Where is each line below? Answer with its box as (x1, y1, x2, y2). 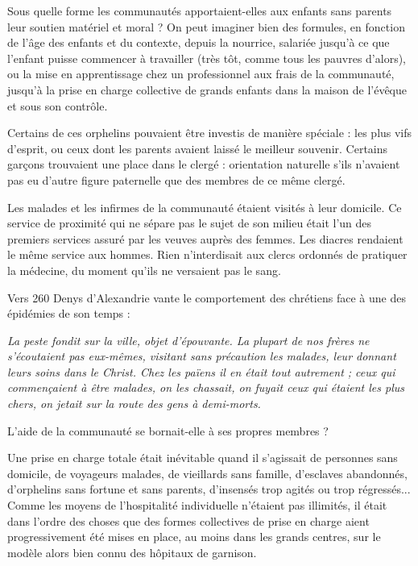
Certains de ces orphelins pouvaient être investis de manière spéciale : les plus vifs (7, 124, 412, 141)
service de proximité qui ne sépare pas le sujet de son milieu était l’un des (7, 214, 372, 231)
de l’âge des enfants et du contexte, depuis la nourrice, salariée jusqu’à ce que (7, 34, 390, 51)
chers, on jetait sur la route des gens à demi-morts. (7, 395, 261, 412)
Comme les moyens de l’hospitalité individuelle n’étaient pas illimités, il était (7, 497, 387, 514)
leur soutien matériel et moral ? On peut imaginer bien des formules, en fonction (7, 18, 405, 35)
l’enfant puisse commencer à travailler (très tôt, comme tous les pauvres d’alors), (7, 49, 406, 66)
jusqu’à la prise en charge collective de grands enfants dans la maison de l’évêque (7, 81, 407, 98)
